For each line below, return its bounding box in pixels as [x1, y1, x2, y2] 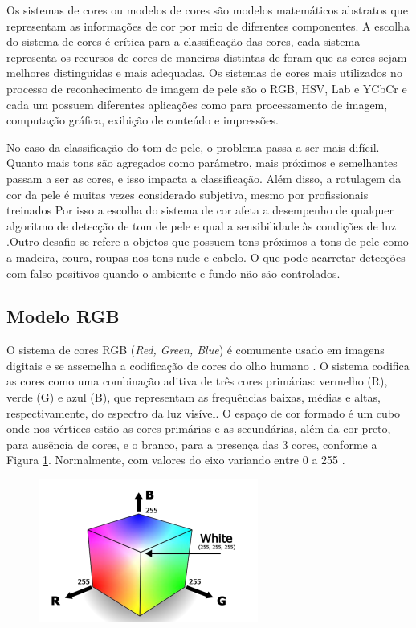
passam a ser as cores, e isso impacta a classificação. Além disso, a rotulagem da [6, 169, 402, 186]
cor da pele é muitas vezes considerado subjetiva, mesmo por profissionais [6, 186, 369, 202]
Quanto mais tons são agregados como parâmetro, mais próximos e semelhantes [6, 154, 398, 171]
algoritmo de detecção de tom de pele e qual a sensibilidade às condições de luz [6, 217, 397, 234]
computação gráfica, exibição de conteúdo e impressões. [6, 112, 279, 128]
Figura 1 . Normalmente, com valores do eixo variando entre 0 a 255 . [6, 451, 345, 468]
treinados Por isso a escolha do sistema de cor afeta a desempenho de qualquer [6, 202, 394, 218]
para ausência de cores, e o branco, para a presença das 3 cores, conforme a [6, 435, 377, 452]
